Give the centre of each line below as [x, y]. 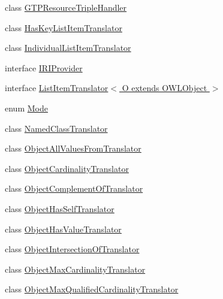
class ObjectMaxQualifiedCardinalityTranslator [92, 289]
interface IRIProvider [44, 67]
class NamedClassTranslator [56, 128]
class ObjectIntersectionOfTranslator [72, 249]
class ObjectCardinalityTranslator [67, 168]
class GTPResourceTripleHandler [66, 7]
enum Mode [26, 108]
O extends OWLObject [165, 88]
